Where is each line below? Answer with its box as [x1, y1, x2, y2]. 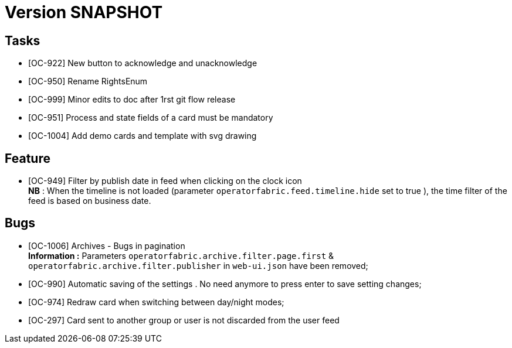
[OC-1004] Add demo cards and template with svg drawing [28, 131, 257, 141]
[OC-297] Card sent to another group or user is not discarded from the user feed [28, 315, 340, 325]
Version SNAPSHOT [5, 2, 163, 22]
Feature [5, 151, 50, 166]
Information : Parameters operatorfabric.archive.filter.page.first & [28, 250, 334, 261]
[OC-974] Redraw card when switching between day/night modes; [28, 296, 284, 307]
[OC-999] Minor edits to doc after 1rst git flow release [28, 94, 236, 105]
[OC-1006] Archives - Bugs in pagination [28, 240, 185, 251]
